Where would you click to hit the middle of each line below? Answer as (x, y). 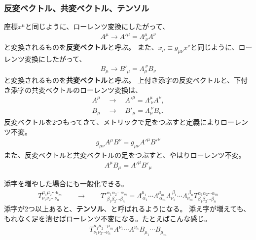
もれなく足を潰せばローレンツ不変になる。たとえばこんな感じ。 (108, 218)
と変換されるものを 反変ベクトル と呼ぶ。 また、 (81, 47)
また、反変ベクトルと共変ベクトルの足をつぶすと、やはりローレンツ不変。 (125, 154)
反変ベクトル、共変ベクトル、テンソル (77, 8)
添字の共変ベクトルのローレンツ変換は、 (76, 89)
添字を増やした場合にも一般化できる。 (66, 184)
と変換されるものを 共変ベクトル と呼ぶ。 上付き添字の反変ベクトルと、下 (123, 80)
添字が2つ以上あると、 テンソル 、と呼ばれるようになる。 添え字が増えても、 (127, 209)
